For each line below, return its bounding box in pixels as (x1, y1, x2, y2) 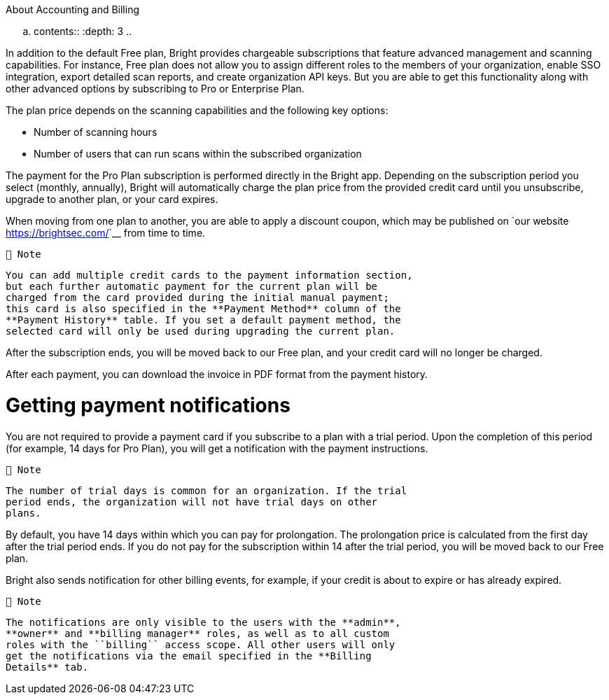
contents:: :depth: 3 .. (34, 25, 132, 37)
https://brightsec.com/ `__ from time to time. (6, 227, 206, 239)
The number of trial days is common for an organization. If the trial (6, 484, 407, 496)
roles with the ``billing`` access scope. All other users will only (6, 638, 395, 650)
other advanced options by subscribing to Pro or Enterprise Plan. (6, 83, 304, 94)
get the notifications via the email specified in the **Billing (6, 650, 372, 661)
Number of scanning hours (34, 126, 157, 138)
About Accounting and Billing (6, 3, 140, 15)
